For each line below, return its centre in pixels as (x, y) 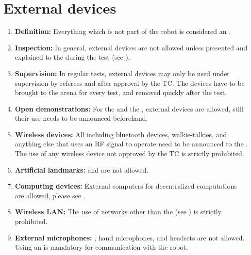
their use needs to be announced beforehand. (81, 118)
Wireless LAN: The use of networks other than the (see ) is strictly (118, 212)
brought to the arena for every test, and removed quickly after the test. (121, 92)
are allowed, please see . (50, 195)
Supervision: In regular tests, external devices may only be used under (122, 73)
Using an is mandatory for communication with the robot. (101, 247)
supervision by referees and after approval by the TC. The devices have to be (130, 83)
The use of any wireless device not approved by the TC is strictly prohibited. (129, 153)
